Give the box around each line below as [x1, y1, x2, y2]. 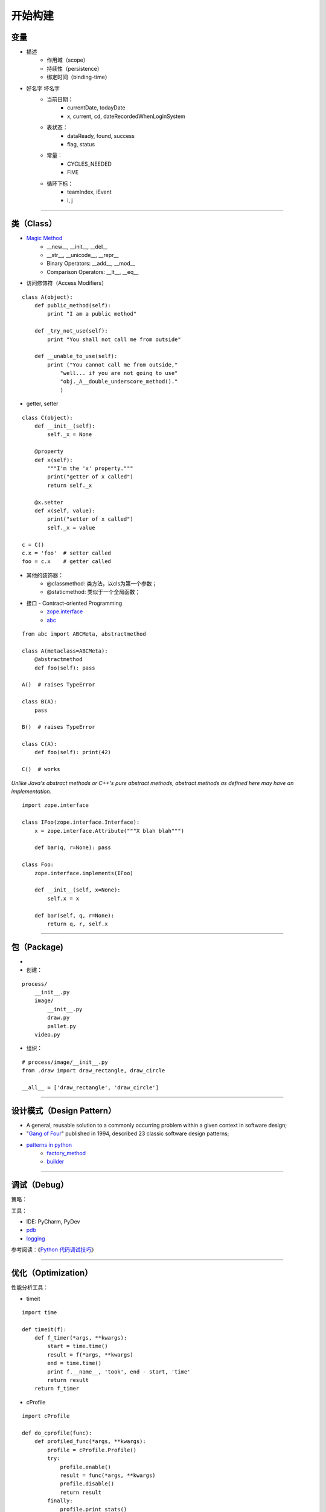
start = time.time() [47, 1343, 108, 1350]
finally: [47, 1497, 73, 1504]
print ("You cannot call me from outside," [47, 361, 178, 368]
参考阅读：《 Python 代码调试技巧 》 [11, 1246, 97, 1253]
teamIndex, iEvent [67, 188, 112, 195]
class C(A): [22, 741, 57, 748]
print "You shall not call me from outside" [47, 336, 181, 343]
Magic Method [26, 235, 63, 242]
